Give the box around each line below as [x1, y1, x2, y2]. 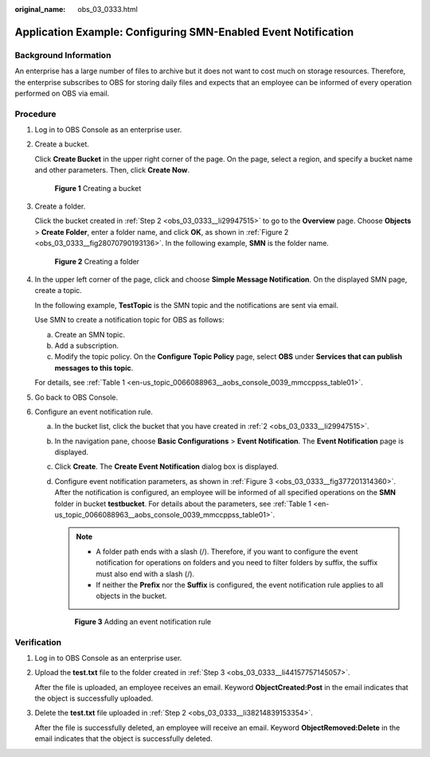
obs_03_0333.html [77, 5, 139, 14]
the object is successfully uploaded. [34, 693, 154, 704]
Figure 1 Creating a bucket [54, 183, 142, 193]
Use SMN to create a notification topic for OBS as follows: [34, 315, 225, 325]
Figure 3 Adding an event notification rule [74, 617, 211, 626]
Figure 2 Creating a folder [54, 256, 139, 266]
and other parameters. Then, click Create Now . [34, 166, 190, 175]
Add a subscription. [54, 341, 119, 350]
